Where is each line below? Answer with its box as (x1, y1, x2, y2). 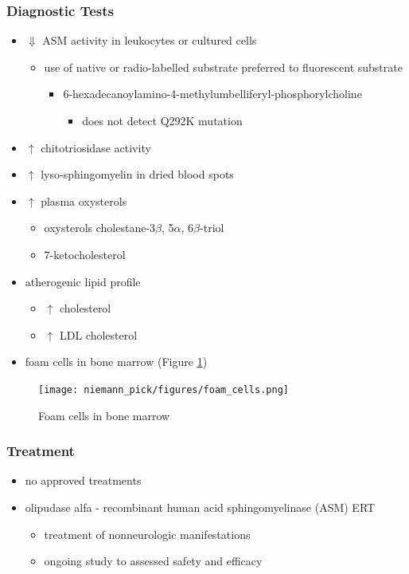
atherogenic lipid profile (25, 273, 141, 289)
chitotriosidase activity (41, 139, 151, 155)
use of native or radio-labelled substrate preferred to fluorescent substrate (44, 58, 403, 75)
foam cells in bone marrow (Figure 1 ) (25, 353, 208, 370)
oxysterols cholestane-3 (44, 219, 156, 236)
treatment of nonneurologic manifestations (44, 525, 251, 542)
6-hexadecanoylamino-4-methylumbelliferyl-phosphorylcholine (63, 85, 362, 102)
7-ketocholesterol (44, 246, 126, 262)
